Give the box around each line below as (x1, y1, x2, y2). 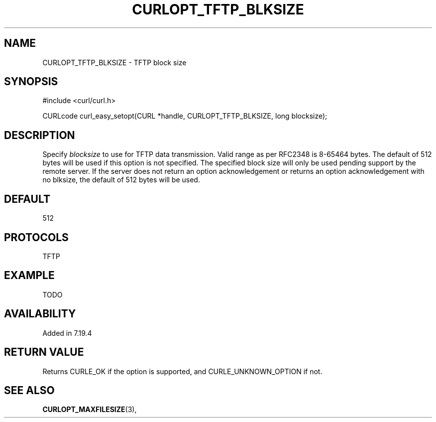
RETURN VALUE (4, 346, 84, 359)
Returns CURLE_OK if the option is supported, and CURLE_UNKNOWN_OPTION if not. (42, 367, 323, 376)
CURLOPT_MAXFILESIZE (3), (42, 405, 137, 414)
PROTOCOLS (4, 231, 69, 244)
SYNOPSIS (4, 75, 58, 88)
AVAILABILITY (4, 307, 76, 320)
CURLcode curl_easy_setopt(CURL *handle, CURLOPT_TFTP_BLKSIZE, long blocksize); (42, 112, 327, 121)
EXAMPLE (4, 269, 55, 282)
